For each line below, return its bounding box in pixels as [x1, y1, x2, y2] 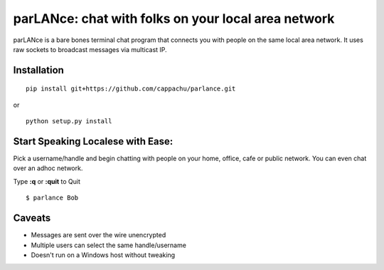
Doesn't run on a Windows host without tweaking [31, 250, 176, 259]
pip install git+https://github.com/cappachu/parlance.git [26, 85, 236, 93]
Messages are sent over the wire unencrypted [31, 231, 166, 239]
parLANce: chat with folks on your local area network [13, 11, 335, 26]
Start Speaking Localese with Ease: [13, 135, 174, 147]
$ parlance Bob [26, 194, 79, 202]
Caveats [13, 212, 51, 224]
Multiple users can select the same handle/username [31, 241, 186, 249]
